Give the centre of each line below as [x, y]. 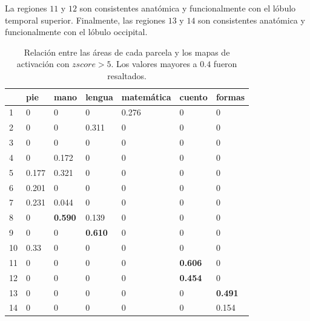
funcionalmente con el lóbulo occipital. [76, 32]
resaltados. [127, 75]
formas [230, 96]
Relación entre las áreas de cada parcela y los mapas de [127, 52]
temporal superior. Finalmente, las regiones [85, 20]
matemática [146, 96]
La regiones [26, 8]
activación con [43, 64]
